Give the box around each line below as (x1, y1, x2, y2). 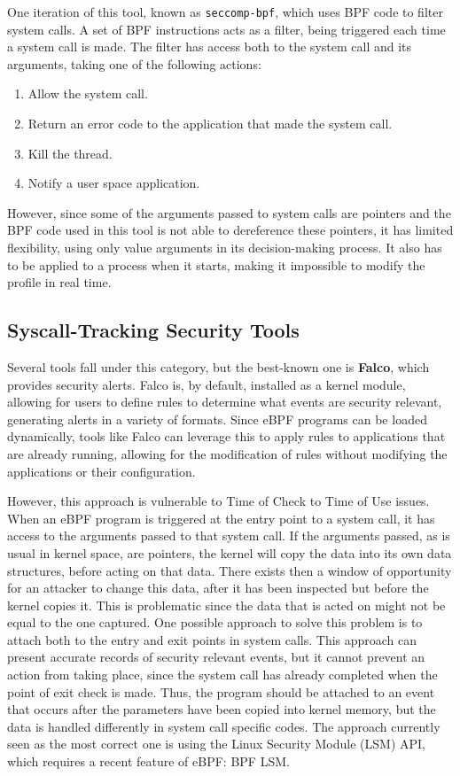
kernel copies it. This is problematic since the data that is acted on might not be (7, 595, 446, 614)
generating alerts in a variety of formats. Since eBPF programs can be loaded (7, 409, 427, 428)
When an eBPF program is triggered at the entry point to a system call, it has (7, 508, 435, 527)
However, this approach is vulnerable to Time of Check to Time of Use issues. (7, 492, 430, 510)
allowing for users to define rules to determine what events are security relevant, (7, 392, 442, 411)
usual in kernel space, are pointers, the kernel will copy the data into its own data (7, 543, 452, 562)
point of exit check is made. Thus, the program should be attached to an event (7, 682, 435, 701)
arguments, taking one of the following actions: (7, 54, 261, 73)
